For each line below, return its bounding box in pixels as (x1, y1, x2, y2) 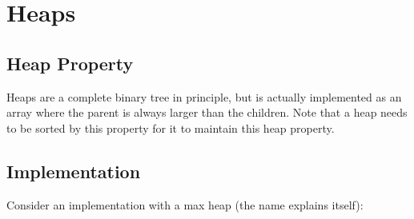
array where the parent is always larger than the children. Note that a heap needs (6, 104, 408, 121)
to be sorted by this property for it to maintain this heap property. (6, 119, 335, 136)
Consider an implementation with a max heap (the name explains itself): (6, 196, 364, 213)
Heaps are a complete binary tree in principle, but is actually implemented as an (6, 88, 402, 105)
